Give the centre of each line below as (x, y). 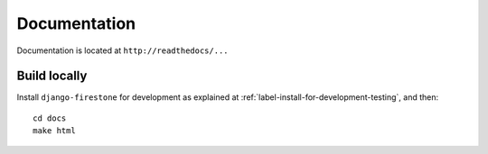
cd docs (50, 118)
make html (54, 131)
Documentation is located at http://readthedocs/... (122, 50)
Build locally (52, 76)
